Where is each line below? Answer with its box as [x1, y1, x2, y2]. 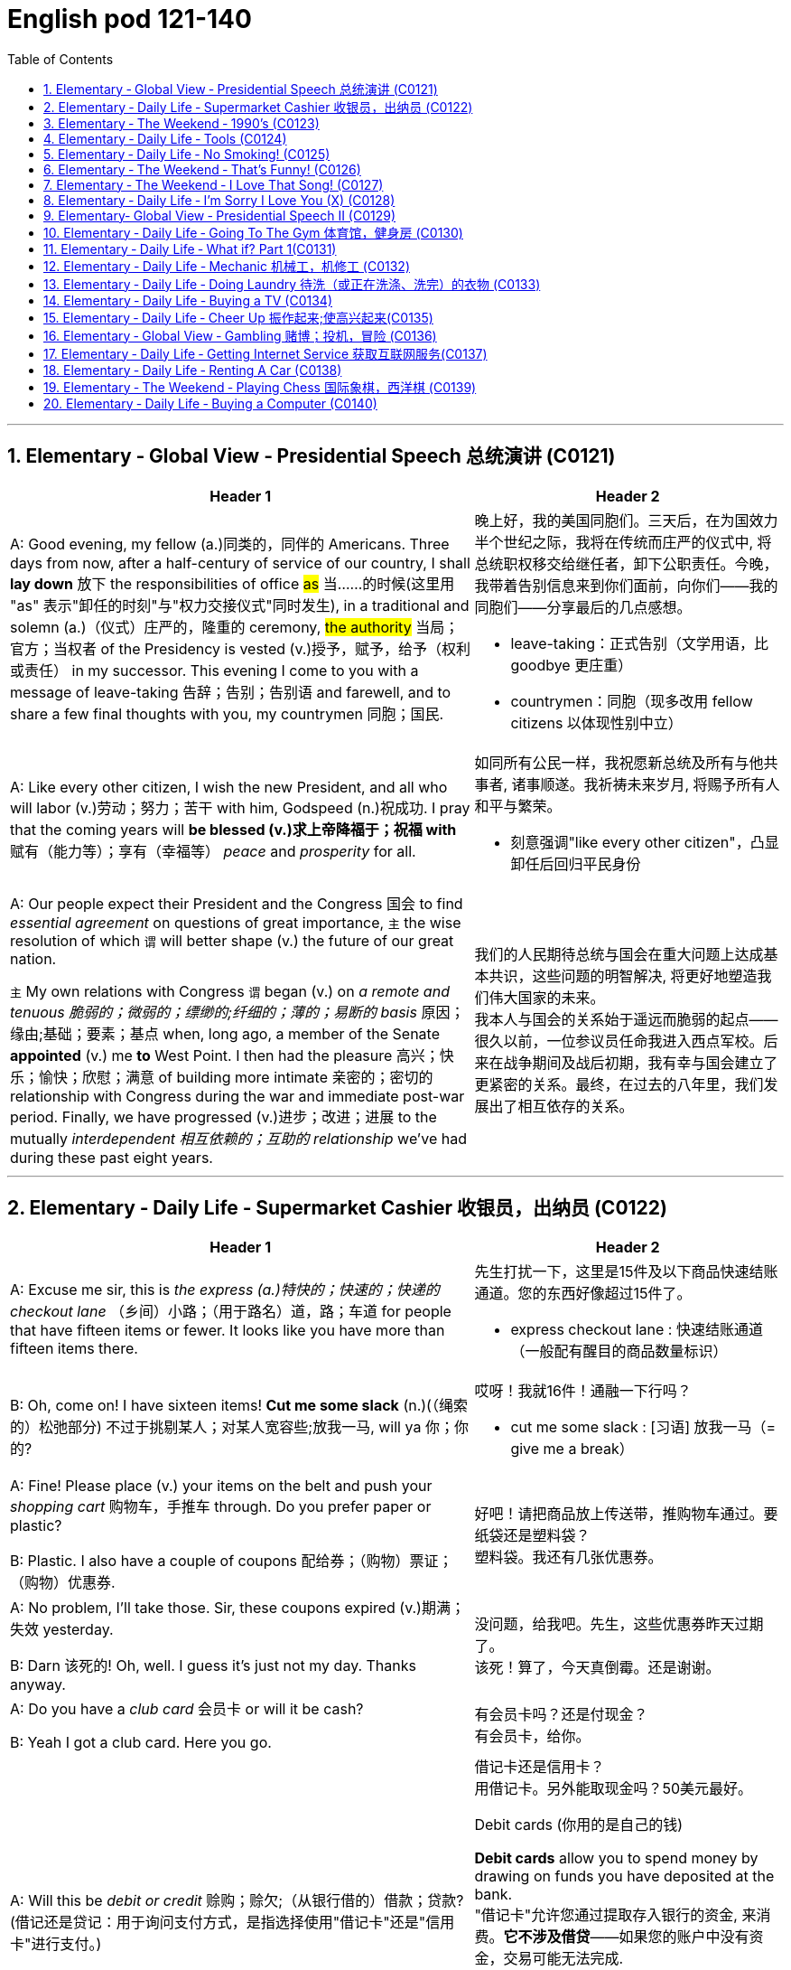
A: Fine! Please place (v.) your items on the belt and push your [10, 1477, 433, 1496]
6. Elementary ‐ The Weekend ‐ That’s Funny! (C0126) [43, 161, 361, 177]
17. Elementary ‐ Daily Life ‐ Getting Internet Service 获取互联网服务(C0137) [43, 345, 488, 361]
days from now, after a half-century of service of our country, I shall [10, 553, 470, 572]
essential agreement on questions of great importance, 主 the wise [10, 913, 461, 932]
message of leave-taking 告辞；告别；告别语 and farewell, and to [10, 682, 451, 701]
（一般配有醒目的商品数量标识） [510, 1342, 728, 1361]
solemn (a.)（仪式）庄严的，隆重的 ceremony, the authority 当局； [10, 617, 460, 636]
